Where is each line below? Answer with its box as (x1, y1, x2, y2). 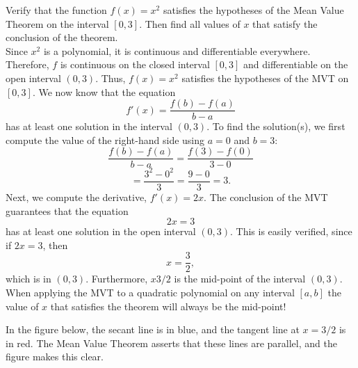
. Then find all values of (139, 16, 241, 31)
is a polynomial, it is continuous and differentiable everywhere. (43, 43, 311, 58)
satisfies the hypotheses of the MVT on (181, 70, 349, 85)
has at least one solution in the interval (6, 119, 172, 134)
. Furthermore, (86, 271, 148, 286)
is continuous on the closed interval (60, 57, 210, 72)
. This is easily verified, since (230, 224, 352, 239)
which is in (6, 271, 51, 286)
